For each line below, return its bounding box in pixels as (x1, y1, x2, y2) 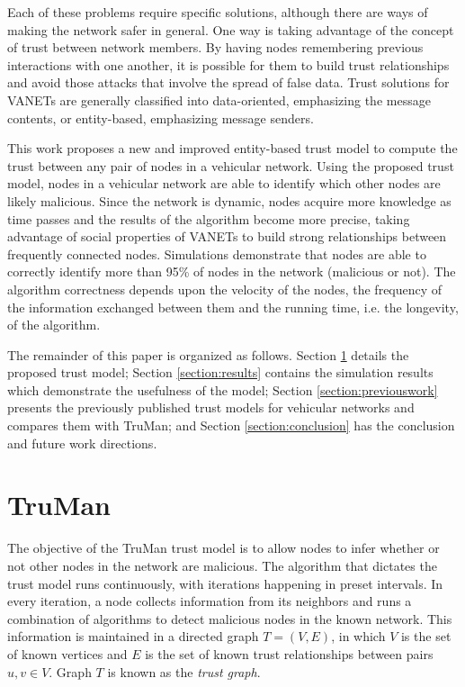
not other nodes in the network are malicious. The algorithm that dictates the (7, 556, 437, 574)
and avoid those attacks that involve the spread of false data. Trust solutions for (7, 73, 450, 92)
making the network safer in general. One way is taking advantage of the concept (7, 20, 454, 39)
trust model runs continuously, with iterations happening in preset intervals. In (7, 574, 443, 592)
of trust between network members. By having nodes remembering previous (7, 38, 424, 57)
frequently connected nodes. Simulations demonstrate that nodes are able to (7, 244, 426, 263)
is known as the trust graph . (107, 662, 261, 681)
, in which (331, 627, 386, 646)
